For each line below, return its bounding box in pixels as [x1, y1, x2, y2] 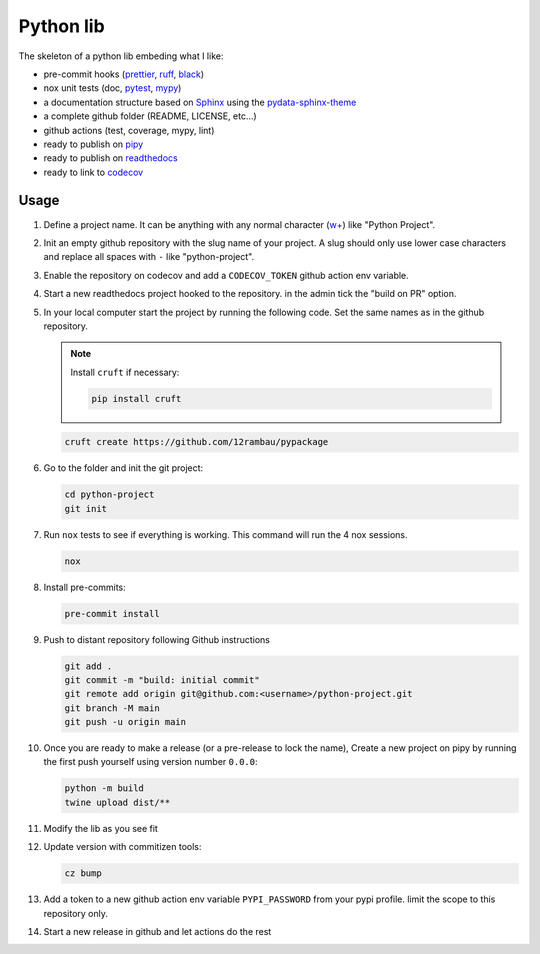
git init [64, 503, 108, 514]
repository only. [43, 907, 109, 919]
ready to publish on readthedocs [43, 152, 179, 164]
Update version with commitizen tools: [43, 841, 202, 853]
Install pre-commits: [43, 581, 127, 593]
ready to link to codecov [43, 166, 144, 178]
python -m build [64, 783, 145, 794]
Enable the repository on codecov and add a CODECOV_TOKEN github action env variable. [43, 269, 409, 281]
